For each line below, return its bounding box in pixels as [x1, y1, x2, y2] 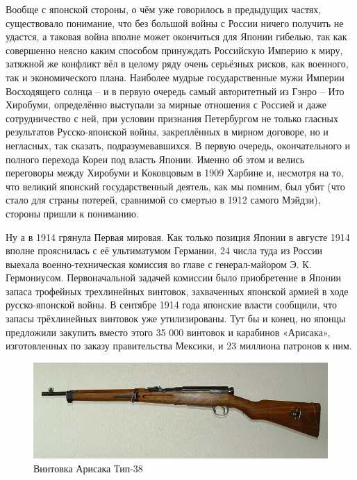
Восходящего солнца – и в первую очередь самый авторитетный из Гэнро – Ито [6, 83, 344, 98]
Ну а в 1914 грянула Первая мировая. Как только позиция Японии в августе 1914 [6, 229, 350, 244]
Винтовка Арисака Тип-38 [33, 461, 143, 475]
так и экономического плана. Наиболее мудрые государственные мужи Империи [6, 69, 344, 84]
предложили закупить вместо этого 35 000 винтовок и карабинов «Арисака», [6, 324, 331, 339]
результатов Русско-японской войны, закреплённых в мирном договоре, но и [6, 124, 329, 139]
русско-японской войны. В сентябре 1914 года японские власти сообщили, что [6, 297, 337, 312]
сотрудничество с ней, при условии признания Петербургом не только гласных [6, 110, 338, 125]
